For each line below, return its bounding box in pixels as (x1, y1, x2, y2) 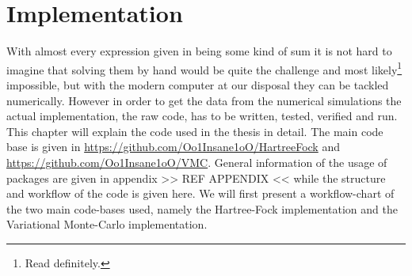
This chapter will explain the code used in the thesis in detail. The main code (6, 123, 383, 139)
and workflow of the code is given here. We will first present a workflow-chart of (6, 185, 395, 202)
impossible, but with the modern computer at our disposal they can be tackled (6, 76, 389, 93)
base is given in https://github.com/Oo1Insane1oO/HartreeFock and (6, 138, 340, 155)
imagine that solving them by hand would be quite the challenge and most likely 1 (6, 59, 402, 78)
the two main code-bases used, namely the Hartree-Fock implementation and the (6, 200, 398, 217)
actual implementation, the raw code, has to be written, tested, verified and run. (6, 108, 398, 124)
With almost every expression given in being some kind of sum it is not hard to (6, 43, 392, 59)
